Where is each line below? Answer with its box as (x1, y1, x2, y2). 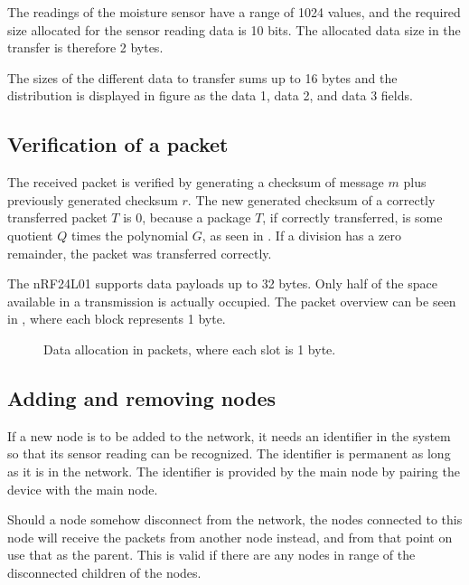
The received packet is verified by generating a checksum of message (7, 173, 384, 192)
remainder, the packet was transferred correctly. (7, 243, 272, 262)
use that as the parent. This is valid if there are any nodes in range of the (7, 545, 416, 564)
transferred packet (7, 208, 108, 227)
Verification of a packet (7, 130, 229, 158)
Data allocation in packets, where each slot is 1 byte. (43, 339, 336, 358)
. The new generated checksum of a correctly (187, 190, 436, 209)
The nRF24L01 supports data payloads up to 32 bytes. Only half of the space (7, 274, 437, 293)
